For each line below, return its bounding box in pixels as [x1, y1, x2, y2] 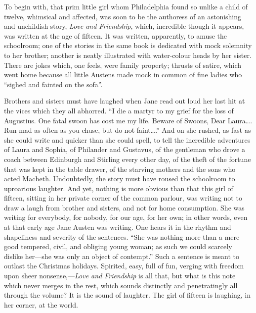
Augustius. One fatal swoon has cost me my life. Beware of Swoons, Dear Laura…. [4, 115, 253, 125]
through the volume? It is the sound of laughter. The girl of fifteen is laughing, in [4, 290, 251, 300]
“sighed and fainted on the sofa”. [4, 79, 103, 89]
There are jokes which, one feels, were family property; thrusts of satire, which [4, 59, 242, 70]
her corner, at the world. [4, 299, 78, 310]
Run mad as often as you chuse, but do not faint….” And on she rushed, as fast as [4, 125, 251, 135]
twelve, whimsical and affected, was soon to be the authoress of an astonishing [4, 11, 242, 21]
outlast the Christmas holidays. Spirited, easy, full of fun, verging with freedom [4, 261, 244, 271]
